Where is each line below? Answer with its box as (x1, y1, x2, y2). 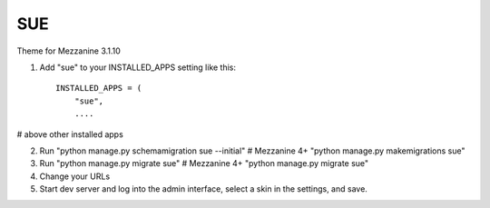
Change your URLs (39, 171, 111, 182)
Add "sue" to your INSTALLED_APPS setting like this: (39, 62, 236, 73)
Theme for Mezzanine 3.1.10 (16, 45, 122, 56)
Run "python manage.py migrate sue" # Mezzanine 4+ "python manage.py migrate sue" (39, 158, 369, 169)
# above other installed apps (16, 128, 124, 140)
